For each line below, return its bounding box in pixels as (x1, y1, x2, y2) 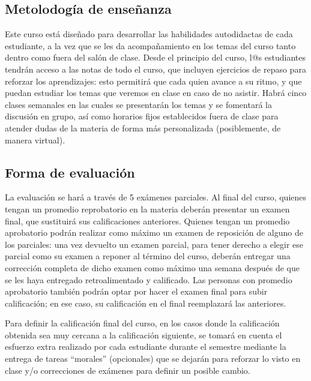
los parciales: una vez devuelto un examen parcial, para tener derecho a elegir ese (5, 238, 304, 250)
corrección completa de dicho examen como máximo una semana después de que (5, 261, 300, 274)
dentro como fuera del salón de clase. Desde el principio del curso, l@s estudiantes (5, 51, 306, 64)
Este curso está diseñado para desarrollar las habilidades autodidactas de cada (5, 28, 293, 40)
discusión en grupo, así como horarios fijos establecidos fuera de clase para (5, 110, 279, 122)
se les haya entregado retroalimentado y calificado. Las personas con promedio (5, 273, 292, 286)
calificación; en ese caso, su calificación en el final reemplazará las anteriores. (5, 296, 286, 309)
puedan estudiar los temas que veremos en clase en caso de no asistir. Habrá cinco (5, 86, 307, 99)
